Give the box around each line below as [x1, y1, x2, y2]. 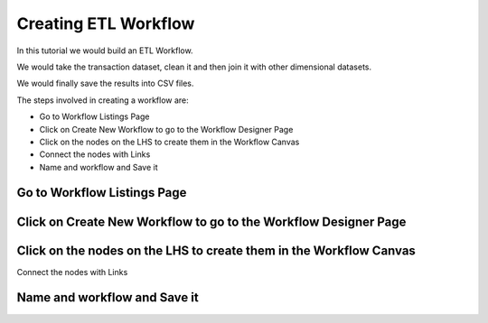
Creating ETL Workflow [16, 14, 195, 33]
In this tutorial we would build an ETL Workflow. [16, 45, 193, 56]
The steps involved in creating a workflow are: [16, 95, 189, 106]
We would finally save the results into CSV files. [16, 78, 194, 89]
